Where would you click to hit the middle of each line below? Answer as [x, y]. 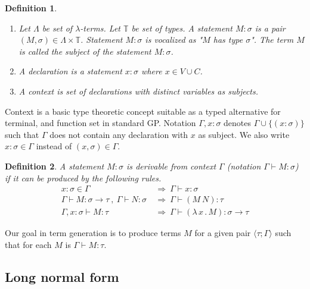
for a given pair [223, 233]
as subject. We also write [244, 134]
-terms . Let [100, 28]
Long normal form [62, 276]
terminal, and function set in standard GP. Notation [100, 123]
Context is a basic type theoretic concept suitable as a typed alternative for [143, 111]
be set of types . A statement [182, 28]
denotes [238, 123]
